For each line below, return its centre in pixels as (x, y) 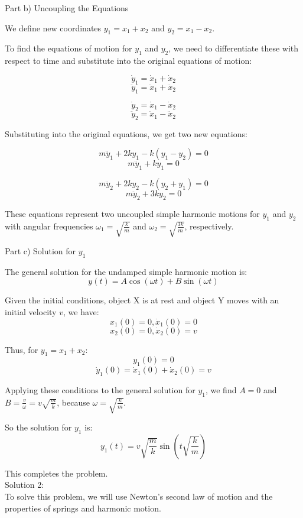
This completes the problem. (56, 473)
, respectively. (209, 226)
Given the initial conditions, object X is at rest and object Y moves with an (142, 300)
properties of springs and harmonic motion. (83, 508)
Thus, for (22, 349)
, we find (221, 390)
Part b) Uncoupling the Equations (67, 8)
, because (73, 402)
